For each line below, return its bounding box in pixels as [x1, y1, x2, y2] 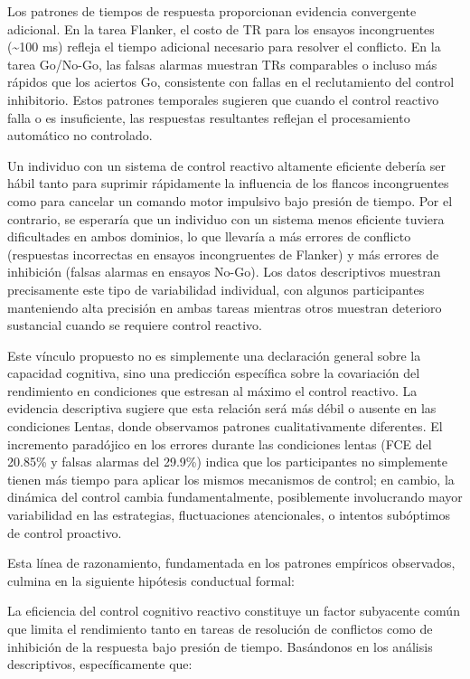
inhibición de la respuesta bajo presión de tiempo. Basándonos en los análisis [7, 637, 433, 655]
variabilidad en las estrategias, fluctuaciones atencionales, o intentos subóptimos [7, 505, 450, 524]
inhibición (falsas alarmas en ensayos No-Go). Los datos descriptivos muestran [7, 262, 441, 281]
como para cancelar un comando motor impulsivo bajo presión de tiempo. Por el [7, 191, 453, 210]
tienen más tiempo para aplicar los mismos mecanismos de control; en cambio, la [7, 469, 455, 488]
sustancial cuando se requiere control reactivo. [7, 316, 262, 335]
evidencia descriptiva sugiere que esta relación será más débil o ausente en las [7, 399, 437, 418]
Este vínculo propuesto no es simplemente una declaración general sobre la [7, 345, 421, 364]
